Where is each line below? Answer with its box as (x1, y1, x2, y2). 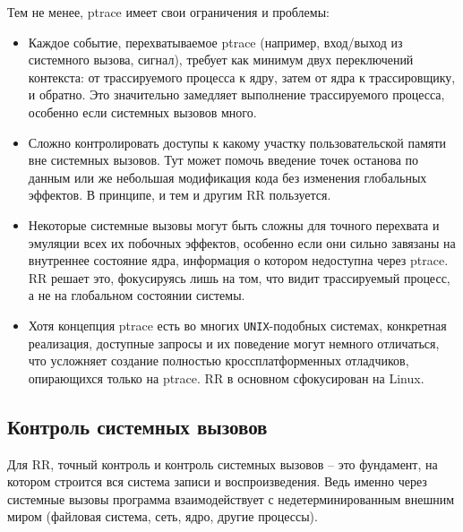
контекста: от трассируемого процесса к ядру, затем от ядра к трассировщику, (28, 67, 456, 86)
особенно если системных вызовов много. (28, 102, 257, 121)
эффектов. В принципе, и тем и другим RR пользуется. (28, 185, 331, 204)
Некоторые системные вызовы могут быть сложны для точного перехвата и (28, 215, 440, 234)
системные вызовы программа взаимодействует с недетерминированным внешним (7, 489, 455, 508)
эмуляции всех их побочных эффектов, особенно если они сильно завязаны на (28, 233, 456, 252)
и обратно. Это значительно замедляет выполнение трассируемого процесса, (28, 85, 445, 104)
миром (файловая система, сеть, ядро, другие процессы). (7, 507, 318, 526)
